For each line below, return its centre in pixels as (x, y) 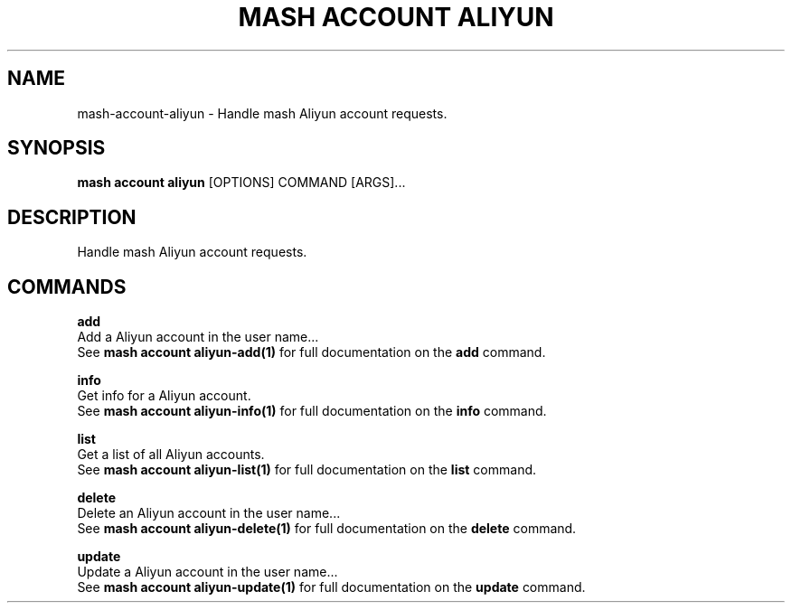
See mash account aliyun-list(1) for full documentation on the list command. (307, 470)
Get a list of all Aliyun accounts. (171, 455)
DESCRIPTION (72, 217)
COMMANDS (67, 286)
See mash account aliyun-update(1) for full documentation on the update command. (331, 587)
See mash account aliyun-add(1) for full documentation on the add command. (311, 352)
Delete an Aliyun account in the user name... (209, 513)
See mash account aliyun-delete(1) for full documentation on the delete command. (327, 529)
